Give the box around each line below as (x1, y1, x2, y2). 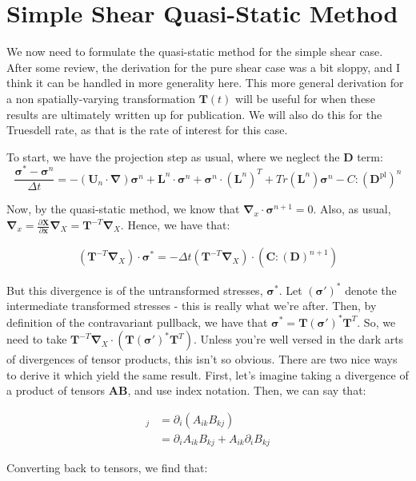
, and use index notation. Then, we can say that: (127, 382, 366, 399)
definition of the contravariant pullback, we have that (6, 313, 268, 330)
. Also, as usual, (313, 201, 391, 217)
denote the (345, 281, 397, 298)
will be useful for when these (235, 89, 375, 106)
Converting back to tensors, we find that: (6, 459, 208, 476)
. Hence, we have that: (120, 217, 230, 233)
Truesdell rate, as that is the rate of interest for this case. (6, 121, 288, 138)
